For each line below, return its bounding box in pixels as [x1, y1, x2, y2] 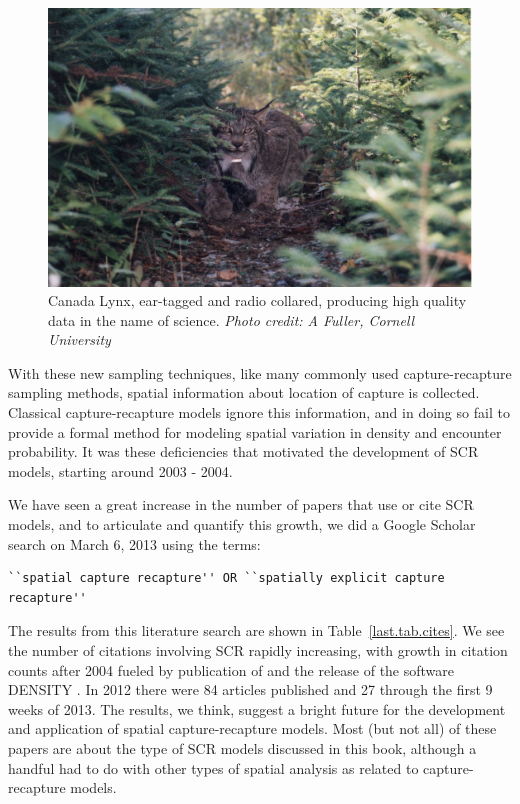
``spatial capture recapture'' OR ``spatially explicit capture [8, 571, 445, 586]
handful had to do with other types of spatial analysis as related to [8, 757, 419, 778]
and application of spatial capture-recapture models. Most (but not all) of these [8, 718, 497, 739]
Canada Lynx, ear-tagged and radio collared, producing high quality [48, 290, 467, 311]
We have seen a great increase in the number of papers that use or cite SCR [8, 494, 474, 515]
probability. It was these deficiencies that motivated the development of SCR [8, 441, 479, 462]
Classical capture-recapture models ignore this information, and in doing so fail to [8, 402, 510, 423]
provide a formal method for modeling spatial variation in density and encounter [8, 421, 502, 442]
